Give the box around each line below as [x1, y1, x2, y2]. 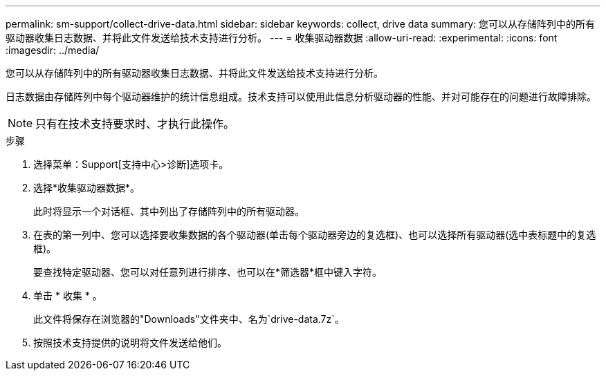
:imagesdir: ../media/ [6, 44, 100, 56]
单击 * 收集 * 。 [33, 290, 102, 301]
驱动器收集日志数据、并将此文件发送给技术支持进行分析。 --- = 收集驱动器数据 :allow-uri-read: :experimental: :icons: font [6, 32, 558, 44]
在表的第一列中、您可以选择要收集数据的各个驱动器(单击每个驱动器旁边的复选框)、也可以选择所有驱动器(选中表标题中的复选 [33, 229, 596, 241]
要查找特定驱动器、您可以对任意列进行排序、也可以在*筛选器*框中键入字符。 [33, 266, 383, 278]
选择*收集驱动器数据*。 [33, 182, 140, 194]
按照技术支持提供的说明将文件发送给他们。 [33, 337, 227, 348]
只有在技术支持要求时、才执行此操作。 [35, 117, 235, 131]
